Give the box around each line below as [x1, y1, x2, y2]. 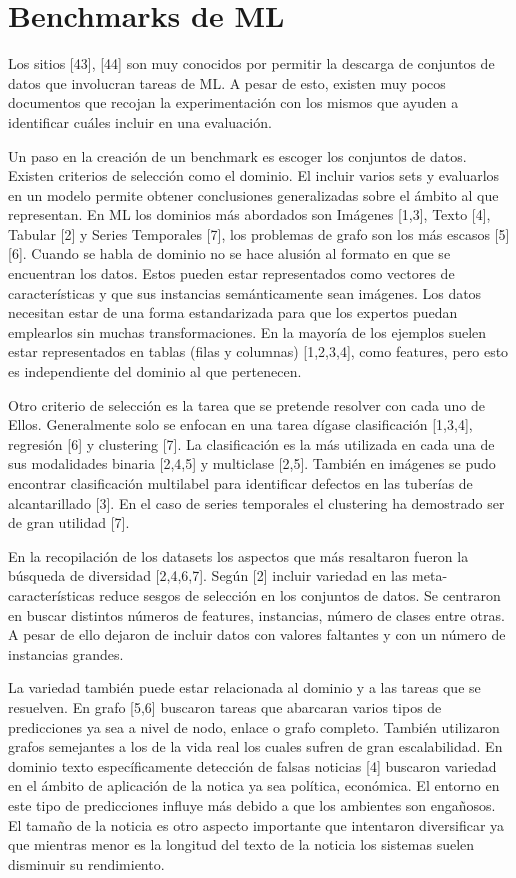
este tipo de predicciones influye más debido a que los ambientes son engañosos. [8, 794, 496, 815]
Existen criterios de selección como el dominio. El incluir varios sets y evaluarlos [8, 165, 500, 186]
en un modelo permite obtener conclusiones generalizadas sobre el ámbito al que [8, 184, 499, 205]
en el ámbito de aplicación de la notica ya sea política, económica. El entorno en [8, 775, 500, 796]
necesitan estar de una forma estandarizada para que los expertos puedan [8, 302, 458, 323]
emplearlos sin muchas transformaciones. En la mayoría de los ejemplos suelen [8, 321, 487, 342]
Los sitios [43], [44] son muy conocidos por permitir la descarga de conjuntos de [8, 53, 495, 74]
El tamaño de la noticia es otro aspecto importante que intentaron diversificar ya [8, 814, 505, 835]
